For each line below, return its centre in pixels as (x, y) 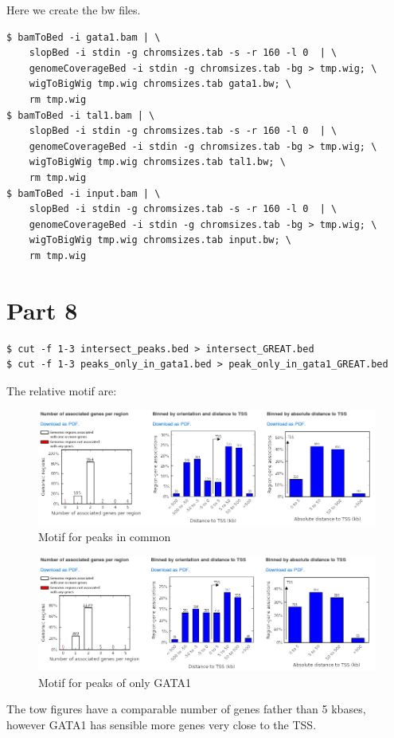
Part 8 (42, 310)
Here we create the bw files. (74, 10)
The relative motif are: (62, 390)
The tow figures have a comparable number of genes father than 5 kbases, (186, 709)
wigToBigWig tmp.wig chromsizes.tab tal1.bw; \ (157, 162)
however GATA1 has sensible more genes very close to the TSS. (162, 724)
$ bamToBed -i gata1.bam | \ (84, 37)
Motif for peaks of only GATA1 (115, 682)
